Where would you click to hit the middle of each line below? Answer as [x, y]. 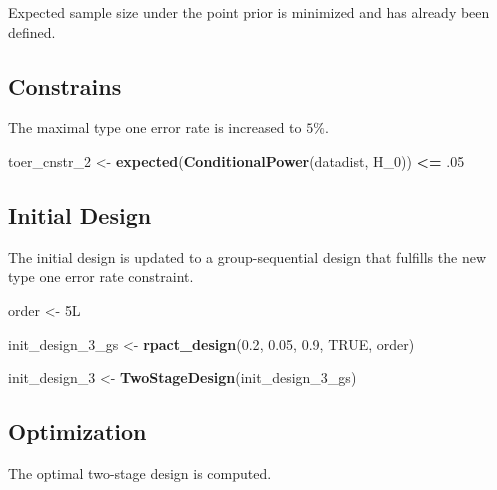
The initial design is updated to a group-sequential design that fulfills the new [247, 256]
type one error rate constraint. [101, 276]
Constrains [65, 85]
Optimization [77, 431]
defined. [32, 31]
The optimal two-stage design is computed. [140, 472]
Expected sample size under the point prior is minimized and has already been [249, 12]
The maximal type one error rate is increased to [155, 127]
